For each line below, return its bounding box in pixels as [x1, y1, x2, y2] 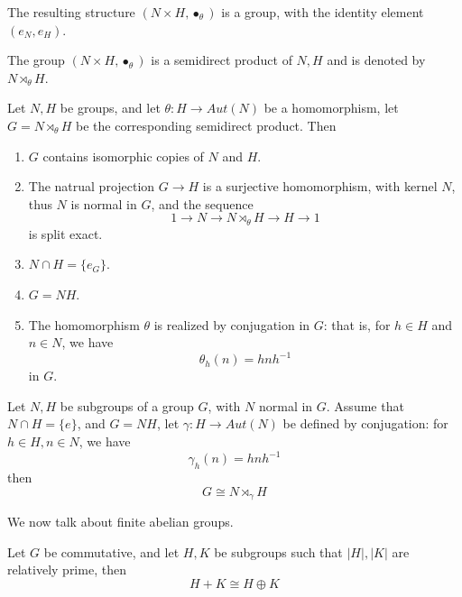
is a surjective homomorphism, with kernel [202, 177, 438, 196]
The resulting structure [7, 3, 135, 21]
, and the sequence [151, 194, 254, 213]
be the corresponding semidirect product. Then [76, 115, 337, 134]
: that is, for [323, 315, 391, 334]
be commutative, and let [43, 542, 180, 561]
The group [7, 51, 65, 69]
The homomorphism [28, 315, 140, 334]
